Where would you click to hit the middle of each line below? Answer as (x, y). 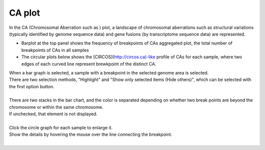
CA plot (25, 13)
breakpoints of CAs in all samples (55, 50)
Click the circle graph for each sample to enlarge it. (61, 128)
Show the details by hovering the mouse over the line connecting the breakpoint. (91, 134)
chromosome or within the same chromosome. (56, 107)
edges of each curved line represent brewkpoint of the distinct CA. (89, 64)
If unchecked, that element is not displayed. (53, 114)
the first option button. (32, 86)
